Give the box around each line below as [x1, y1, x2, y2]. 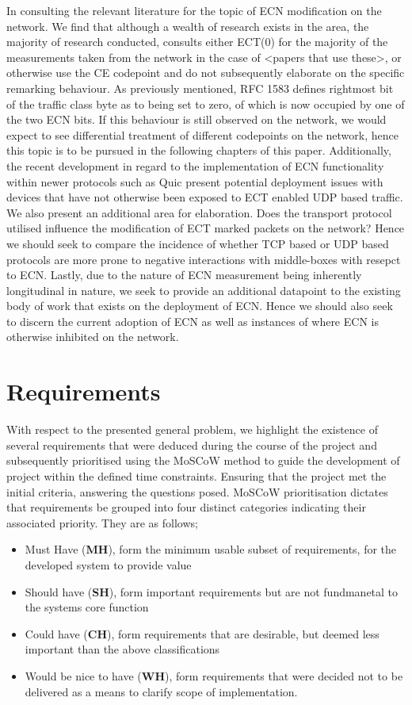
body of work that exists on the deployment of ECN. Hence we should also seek [6, 297, 393, 314]
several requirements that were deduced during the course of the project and [6, 436, 377, 453]
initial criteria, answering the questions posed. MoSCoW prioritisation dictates [6, 483, 388, 500]
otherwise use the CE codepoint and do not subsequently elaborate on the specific [6, 64, 405, 81]
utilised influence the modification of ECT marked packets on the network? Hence [6, 220, 405, 236]
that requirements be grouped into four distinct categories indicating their [6, 499, 366, 515]
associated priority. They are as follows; [6, 514, 198, 531]
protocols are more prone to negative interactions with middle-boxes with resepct [6, 251, 401, 267]
